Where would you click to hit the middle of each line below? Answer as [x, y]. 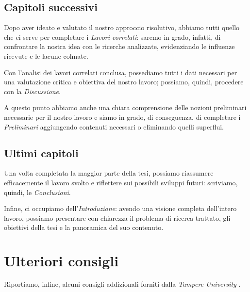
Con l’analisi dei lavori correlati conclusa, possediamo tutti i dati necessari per [121, 72]
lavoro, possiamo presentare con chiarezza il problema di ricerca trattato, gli [117, 218]
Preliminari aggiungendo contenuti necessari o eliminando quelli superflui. [114, 126]
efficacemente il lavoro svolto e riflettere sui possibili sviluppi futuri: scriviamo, [121, 182]
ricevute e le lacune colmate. [46, 56]
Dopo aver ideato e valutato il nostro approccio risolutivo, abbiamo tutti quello [122, 27]
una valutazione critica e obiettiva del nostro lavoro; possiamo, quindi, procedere [124, 82]
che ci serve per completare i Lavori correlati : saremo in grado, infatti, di [112, 37]
